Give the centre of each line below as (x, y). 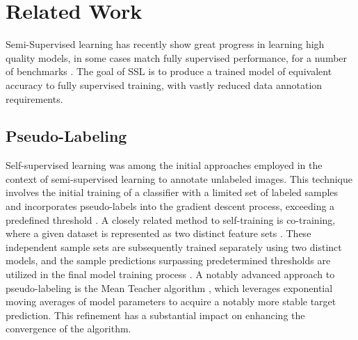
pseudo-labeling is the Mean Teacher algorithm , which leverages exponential (169, 288)
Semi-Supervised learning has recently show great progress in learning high (165, 44)
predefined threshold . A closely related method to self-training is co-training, (171, 219)
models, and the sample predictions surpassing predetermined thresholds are (168, 260)
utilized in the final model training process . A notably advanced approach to (170, 274)
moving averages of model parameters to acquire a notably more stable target (171, 301)
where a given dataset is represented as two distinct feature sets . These (158, 233)
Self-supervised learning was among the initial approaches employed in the (164, 165)
